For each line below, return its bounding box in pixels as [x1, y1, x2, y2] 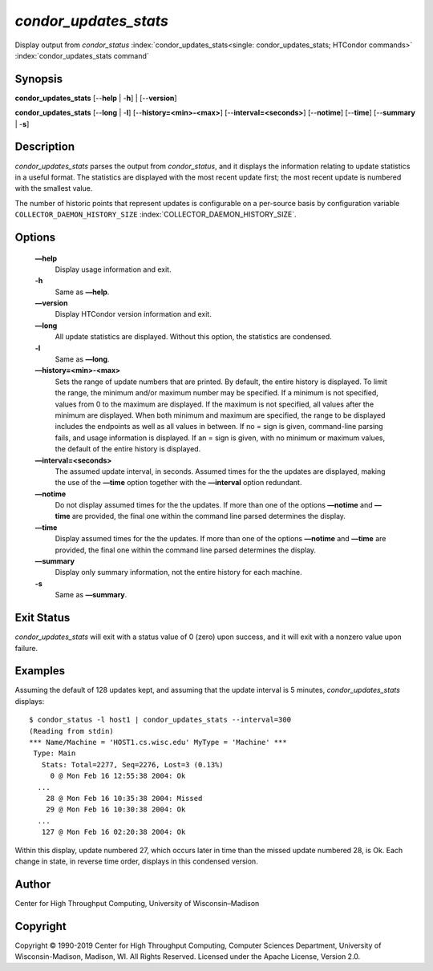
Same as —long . [55, 354, 110, 364]
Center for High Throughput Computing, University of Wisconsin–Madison [14, 898, 260, 908]
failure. [14, 643, 38, 653]
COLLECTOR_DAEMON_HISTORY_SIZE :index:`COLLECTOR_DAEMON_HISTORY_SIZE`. [14, 209, 297, 220]
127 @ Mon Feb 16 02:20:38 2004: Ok [41, 827, 186, 837]
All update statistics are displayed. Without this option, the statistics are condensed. [55, 332, 332, 342]
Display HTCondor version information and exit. [55, 310, 212, 319]
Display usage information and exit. [55, 265, 172, 274]
